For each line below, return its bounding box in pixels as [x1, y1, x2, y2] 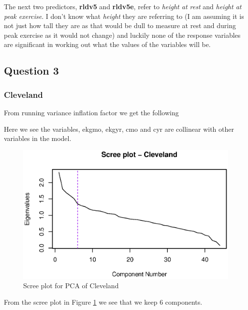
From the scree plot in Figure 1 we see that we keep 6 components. [4, 297, 203, 307]
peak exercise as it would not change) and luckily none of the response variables [4, 30, 241, 40]
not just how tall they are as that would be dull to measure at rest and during [4, 20, 236, 31]
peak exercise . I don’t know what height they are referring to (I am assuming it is [4, 11, 244, 21]
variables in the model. [4, 133, 72, 143]
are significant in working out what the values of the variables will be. [4, 39, 211, 49]
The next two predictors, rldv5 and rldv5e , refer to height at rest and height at [4, 1, 242, 11]
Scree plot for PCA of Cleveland [23, 280, 119, 291]
